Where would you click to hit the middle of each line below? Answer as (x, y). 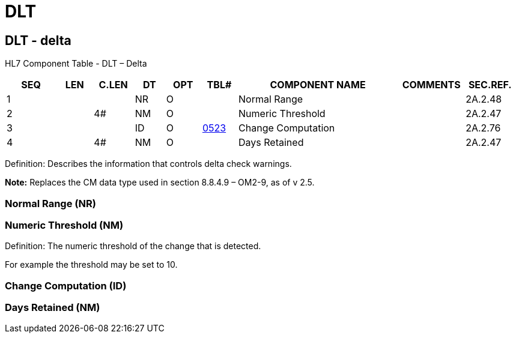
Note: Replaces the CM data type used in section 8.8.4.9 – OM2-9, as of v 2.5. (160, 183)
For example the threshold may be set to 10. (91, 265)
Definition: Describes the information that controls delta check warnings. (148, 164)
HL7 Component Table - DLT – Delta (76, 64)
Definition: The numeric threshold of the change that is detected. (133, 246)
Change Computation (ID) (66, 285)
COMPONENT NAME (318, 85)
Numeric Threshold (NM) (64, 225)
